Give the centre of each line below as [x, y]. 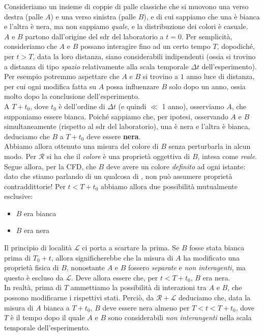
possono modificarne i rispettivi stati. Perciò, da [79, 298]
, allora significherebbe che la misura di [112, 257]
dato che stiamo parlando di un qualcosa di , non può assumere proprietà [118, 176]
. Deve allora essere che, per [114, 277]
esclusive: [19, 196]
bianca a [56, 307]
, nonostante [85, 267]
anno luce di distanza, [221, 76]
